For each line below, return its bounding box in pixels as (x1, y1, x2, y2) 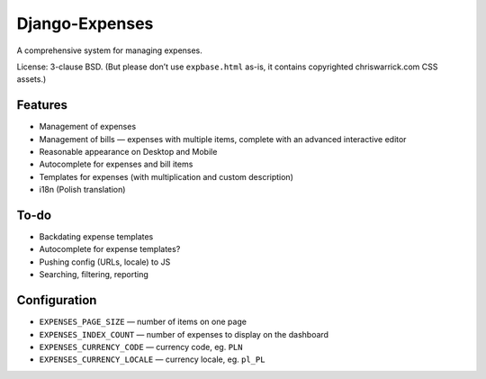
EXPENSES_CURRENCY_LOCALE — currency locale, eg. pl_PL (39, 354, 265, 365)
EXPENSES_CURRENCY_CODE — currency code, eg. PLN (39, 341, 243, 352)
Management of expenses (39, 122, 137, 132)
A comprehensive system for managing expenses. (16, 45, 202, 56)
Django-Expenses (16, 14, 154, 33)
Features (16, 97, 67, 113)
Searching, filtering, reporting (39, 269, 148, 280)
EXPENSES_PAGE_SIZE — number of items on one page (39, 316, 247, 328)
